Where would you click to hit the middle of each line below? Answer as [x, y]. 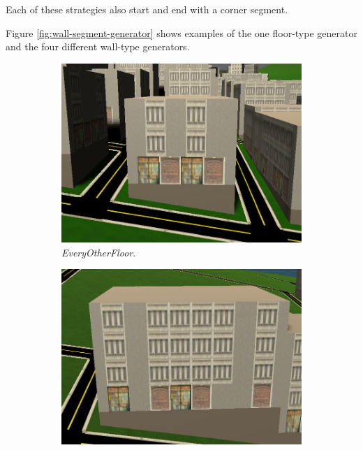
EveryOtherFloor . [99, 252]
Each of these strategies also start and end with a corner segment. [147, 9]
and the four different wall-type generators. [98, 46]
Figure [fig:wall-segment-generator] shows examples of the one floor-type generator [181, 32]
